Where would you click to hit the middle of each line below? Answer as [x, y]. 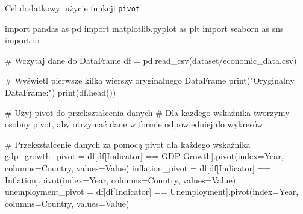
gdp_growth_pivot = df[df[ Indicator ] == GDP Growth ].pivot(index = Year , [144, 156]
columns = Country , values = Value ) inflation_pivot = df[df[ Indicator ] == [138, 168]
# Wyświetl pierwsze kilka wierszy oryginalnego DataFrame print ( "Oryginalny [150, 80]
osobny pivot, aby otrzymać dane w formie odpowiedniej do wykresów [134, 124]
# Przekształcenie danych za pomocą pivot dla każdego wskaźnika [128, 144]
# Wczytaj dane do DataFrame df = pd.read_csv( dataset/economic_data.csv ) [151, 60]
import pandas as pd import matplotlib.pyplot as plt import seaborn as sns [144, 28]
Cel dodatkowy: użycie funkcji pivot [73, 8]
